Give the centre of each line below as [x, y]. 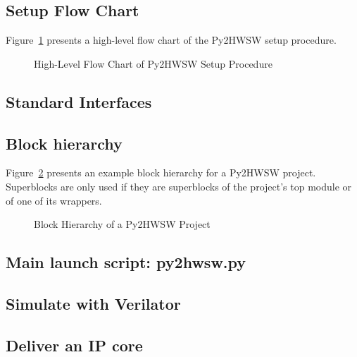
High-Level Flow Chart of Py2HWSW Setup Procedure [153, 63]
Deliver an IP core [74, 345]
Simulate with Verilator [93, 303]
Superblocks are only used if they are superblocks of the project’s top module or [179, 186]
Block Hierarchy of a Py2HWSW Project [122, 224]
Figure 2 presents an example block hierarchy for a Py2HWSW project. [161, 173]
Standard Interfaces [79, 101]
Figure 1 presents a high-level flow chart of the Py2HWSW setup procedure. [171, 40]
